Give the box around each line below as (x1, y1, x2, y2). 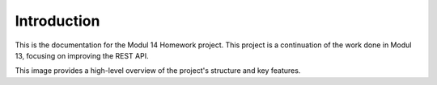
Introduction (15, 12, 100, 30)
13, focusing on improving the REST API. (15, 51, 149, 60)
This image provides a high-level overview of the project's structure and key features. (15, 66, 301, 75)
